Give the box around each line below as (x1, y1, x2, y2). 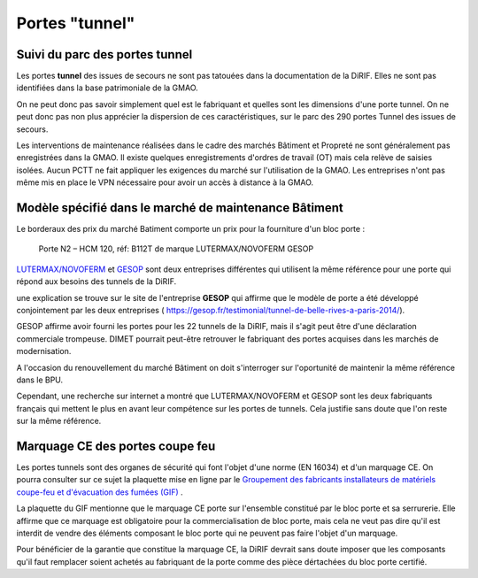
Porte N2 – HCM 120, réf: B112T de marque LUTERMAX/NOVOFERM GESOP (38, 243, 314, 254)
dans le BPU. (16, 374, 64, 385)
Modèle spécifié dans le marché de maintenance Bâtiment (16, 200, 344, 215)
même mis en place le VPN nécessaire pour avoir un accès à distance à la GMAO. (16, 177, 314, 188)
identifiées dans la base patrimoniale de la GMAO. (16, 82, 198, 93)
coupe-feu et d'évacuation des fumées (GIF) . (16, 487, 183, 497)
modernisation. (16, 346, 72, 357)
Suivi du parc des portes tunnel (16, 47, 193, 62)
